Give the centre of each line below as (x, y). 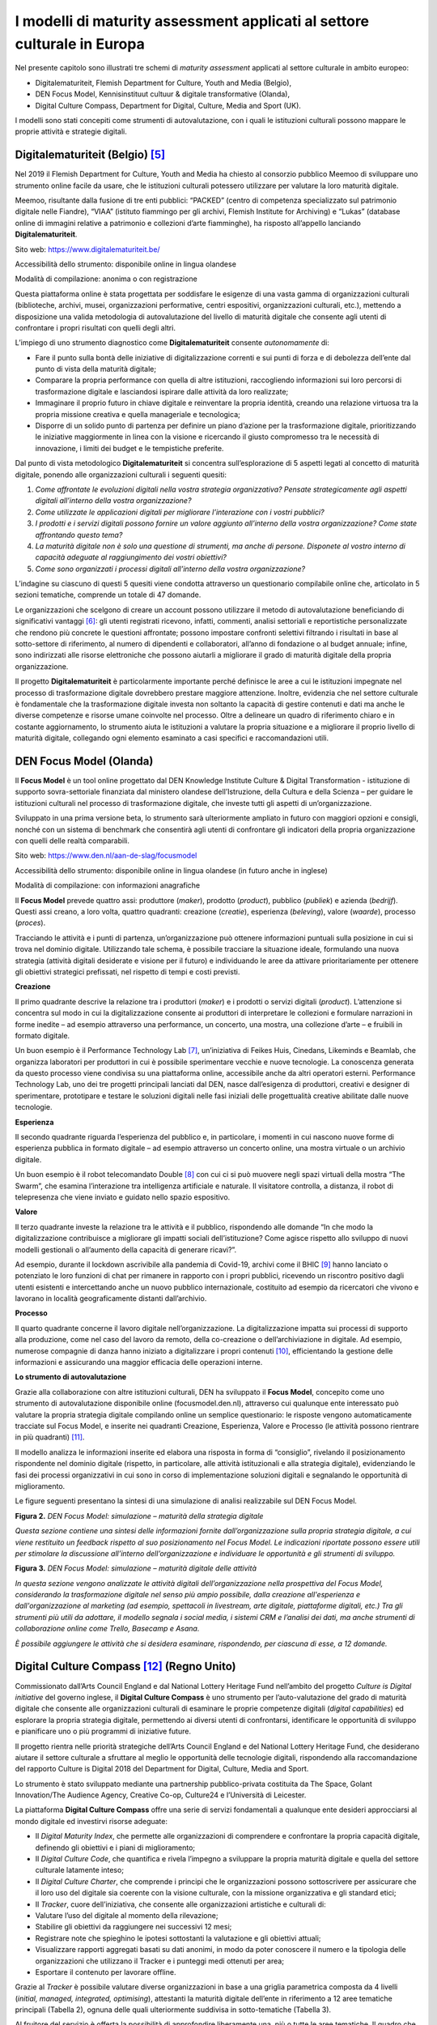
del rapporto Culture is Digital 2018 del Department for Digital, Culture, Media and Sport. (162, 1769)
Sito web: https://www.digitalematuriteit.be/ (88, 249)
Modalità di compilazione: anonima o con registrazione (106, 279)
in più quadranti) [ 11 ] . (50, 1437)
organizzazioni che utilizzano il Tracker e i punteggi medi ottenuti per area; (160, 1961)
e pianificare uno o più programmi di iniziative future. (103, 1731)
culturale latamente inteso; (80, 1870)
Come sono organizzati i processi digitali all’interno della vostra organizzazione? (170, 569)
